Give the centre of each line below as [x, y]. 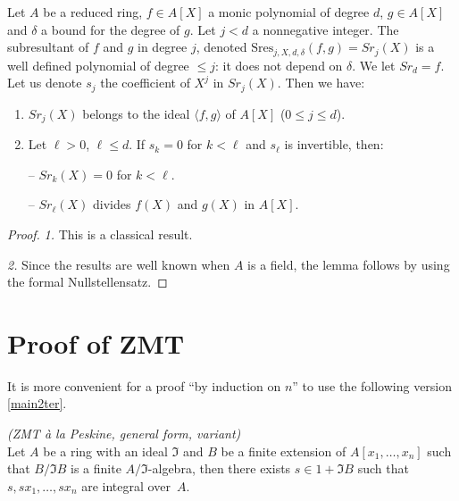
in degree [163, 47]
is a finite [96, 468]
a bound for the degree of [111, 29]
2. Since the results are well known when [119, 264]
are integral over [126, 485]
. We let [374, 65]
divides [112, 204]
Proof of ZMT [96, 342]
